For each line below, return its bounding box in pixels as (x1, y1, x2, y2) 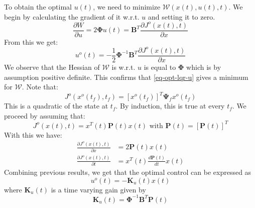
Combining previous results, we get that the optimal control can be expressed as (4, 167, 251, 177)
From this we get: (4, 36, 58, 47)
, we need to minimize (93, 2, 161, 12)
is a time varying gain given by (51, 184, 146, 194)
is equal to (144, 61, 176, 72)
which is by (186, 61, 221, 72)
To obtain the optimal (4, 2, 72, 12)
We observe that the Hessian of (4, 61, 100, 72)
